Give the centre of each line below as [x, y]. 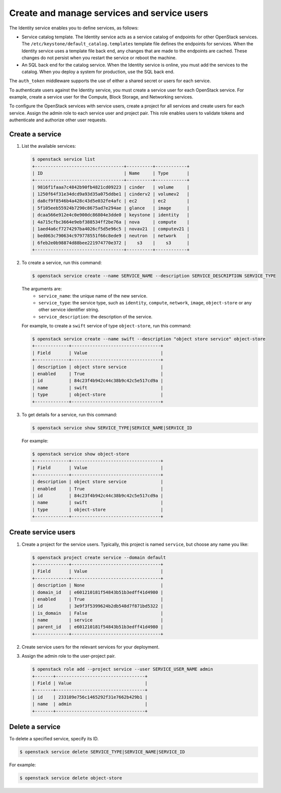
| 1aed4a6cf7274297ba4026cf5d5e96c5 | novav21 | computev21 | [111, 229]
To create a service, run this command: [62, 263]
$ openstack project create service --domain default [99, 557]
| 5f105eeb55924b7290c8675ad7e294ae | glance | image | [111, 208]
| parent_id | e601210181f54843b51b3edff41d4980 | [98, 627]
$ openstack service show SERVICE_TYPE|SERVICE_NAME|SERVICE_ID [112, 428]
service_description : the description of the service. [95, 316]
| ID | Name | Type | [111, 173]
